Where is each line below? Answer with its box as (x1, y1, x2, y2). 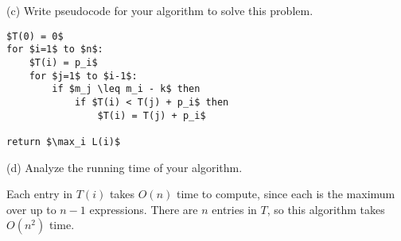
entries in (212, 201, 257, 217)
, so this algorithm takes (267, 201, 385, 217)
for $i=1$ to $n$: (6, 44, 103, 55)
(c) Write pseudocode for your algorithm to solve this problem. (6, 2, 313, 18)
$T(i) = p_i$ (29, 56, 98, 68)
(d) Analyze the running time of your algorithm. (6, 159, 243, 175)
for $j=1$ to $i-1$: (29, 70, 138, 82)
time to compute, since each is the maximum (176, 186, 395, 202)
